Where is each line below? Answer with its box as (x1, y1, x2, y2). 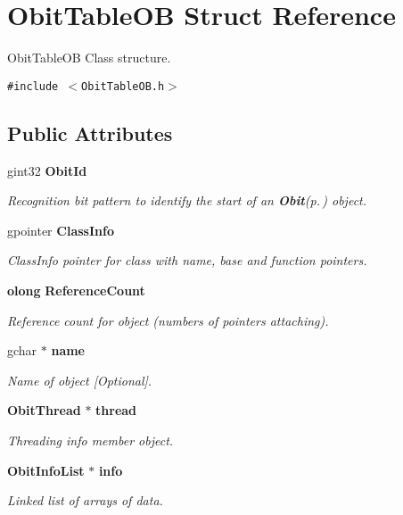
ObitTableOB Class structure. (7, 48, 171, 67)
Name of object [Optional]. (7, 370, 152, 389)
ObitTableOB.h (81, 79, 165, 93)
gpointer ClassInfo (7, 220, 114, 239)
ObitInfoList (7, 461, 85, 479)
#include (7, 79, 59, 93)
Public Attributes (7, 119, 173, 146)
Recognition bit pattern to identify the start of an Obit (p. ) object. (7, 191, 367, 210)
